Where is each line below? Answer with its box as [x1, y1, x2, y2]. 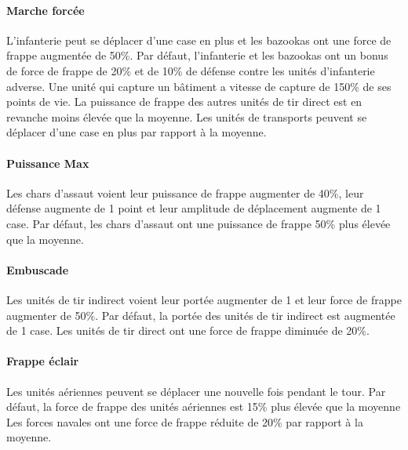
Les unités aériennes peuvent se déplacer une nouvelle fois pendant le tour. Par [6, 383, 386, 399]
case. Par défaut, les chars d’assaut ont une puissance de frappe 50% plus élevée [6, 215, 391, 231]
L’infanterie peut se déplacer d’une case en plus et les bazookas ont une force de [6, 31, 392, 48]
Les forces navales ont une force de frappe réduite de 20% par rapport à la [6, 413, 363, 430]
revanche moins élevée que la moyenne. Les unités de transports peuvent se [6, 108, 367, 125]
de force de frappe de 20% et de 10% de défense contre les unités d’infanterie [6, 62, 375, 78]
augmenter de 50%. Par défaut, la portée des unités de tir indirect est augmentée [6, 307, 395, 323]
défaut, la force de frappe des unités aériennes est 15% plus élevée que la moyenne [6, 398, 401, 415]
